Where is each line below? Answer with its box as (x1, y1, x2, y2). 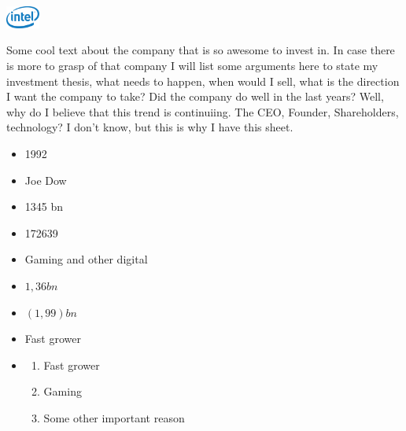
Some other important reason (43, 409, 185, 425)
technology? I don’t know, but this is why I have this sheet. (6, 119, 293, 135)
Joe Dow (24, 171, 67, 188)
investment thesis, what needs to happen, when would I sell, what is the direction (6, 72, 400, 89)
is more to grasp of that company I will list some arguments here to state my (6, 57, 378, 73)
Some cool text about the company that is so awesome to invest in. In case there (6, 42, 395, 58)
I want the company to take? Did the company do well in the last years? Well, (6, 88, 384, 105)
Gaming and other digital (24, 251, 148, 267)
